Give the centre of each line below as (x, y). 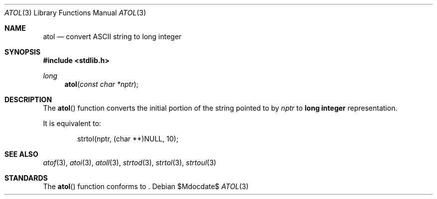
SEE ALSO (21, 154)
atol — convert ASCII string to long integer (112, 36)
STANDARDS (26, 178)
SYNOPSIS (23, 52)
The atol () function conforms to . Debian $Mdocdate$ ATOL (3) (146, 186)
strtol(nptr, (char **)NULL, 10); (128, 139)
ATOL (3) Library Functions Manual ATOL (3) (75, 13)
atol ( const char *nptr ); (101, 84)
